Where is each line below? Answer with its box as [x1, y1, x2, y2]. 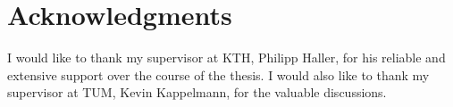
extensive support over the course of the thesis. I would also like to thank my [7, 65, 430, 84]
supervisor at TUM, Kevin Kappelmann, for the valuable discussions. [7, 83, 387, 102]
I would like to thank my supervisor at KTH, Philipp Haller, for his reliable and [7, 48, 446, 67]
